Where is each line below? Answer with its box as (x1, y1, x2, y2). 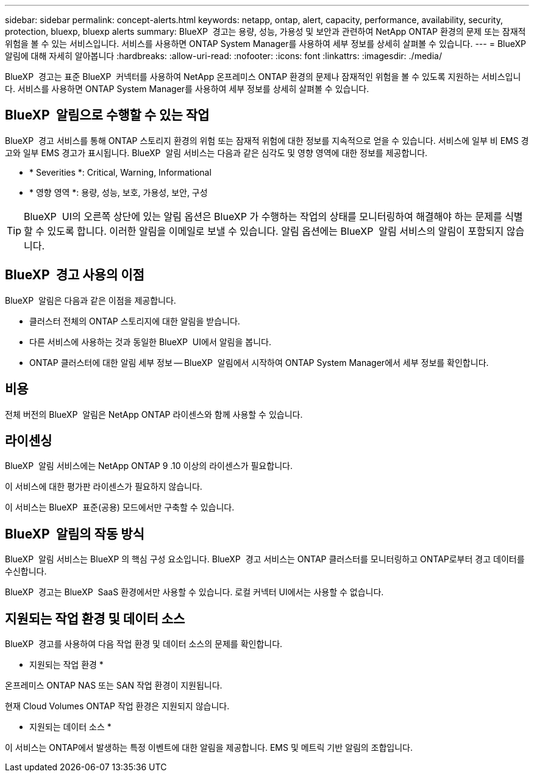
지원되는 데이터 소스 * (29, 722, 112, 732)
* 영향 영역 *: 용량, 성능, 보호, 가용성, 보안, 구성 (29, 187, 208, 198)
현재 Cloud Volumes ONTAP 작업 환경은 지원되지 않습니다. (5, 701, 230, 712)
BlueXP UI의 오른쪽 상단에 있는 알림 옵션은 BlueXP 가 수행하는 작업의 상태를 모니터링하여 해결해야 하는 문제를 (24, 210, 502, 223)
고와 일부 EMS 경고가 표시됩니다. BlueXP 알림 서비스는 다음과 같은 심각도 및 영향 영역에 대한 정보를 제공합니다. (5, 147, 428, 158)
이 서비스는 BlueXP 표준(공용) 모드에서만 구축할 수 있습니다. (5, 502, 235, 513)
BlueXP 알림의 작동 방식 (5, 526, 144, 542)
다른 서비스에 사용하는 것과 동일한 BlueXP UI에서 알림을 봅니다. (29, 336, 271, 347)
